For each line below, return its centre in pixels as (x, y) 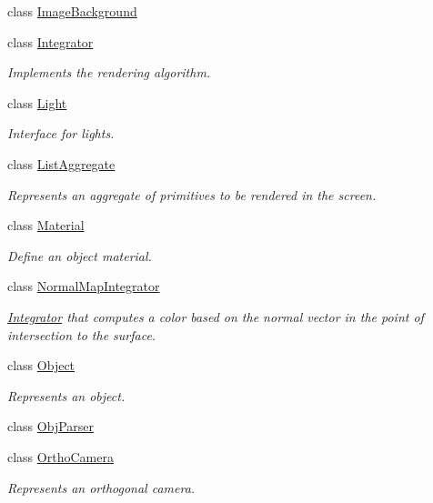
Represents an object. (66, 395)
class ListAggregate (61, 163)
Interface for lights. (61, 133)
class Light (37, 102)
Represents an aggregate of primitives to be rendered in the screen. (192, 194)
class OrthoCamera (60, 456)
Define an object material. (80, 255)
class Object (41, 365)
